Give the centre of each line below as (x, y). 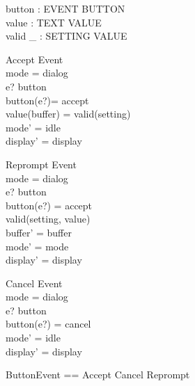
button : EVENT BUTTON (65, 8)
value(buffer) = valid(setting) (68, 114)
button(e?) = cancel (48, 324)
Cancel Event (34, 283)
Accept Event (34, 59)
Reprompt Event (41, 164)
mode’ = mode (37, 246)
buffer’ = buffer (39, 232)
